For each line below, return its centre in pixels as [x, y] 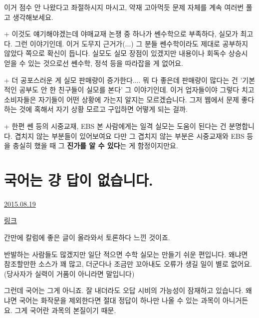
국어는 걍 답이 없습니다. [79, 179]
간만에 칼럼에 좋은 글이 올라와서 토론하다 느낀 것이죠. [87, 237]
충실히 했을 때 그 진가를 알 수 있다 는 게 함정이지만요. [95, 146]
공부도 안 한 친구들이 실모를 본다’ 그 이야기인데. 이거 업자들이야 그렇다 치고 [137, 90]
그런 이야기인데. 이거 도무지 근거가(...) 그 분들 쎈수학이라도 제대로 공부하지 [131, 43]
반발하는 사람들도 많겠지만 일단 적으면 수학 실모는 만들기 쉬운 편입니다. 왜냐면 [126, 254]
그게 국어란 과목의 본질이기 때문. [65, 310]
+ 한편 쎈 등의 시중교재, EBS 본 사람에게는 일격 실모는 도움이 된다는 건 [115, 126]
